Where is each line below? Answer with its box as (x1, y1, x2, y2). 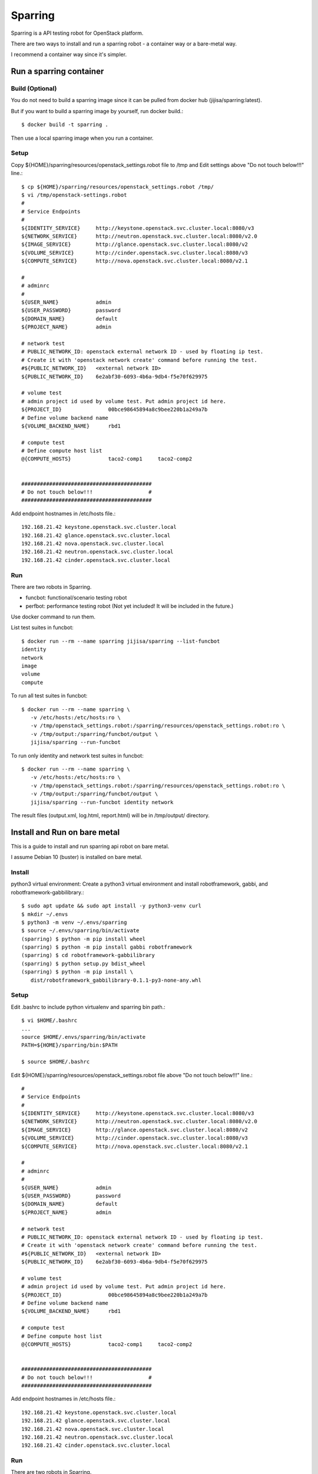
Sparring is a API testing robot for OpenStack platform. (11, 29, 144, 37)
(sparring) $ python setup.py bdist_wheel (21, 960, 146, 967)
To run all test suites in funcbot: (11, 692, 88, 699)
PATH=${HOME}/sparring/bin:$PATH (21, 1042, 118, 1049)
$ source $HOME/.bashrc (21, 1058, 90, 1065)
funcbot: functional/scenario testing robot (25, 594, 127, 601)
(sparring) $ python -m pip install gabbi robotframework (21, 944, 193, 950)
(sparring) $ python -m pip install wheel (21, 935, 146, 942)
